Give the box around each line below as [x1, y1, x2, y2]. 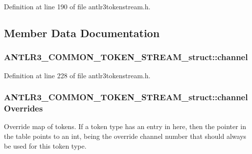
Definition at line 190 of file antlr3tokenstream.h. [4, 1, 151, 11]
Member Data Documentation [4, 25, 160, 40]
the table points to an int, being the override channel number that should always [4, 131, 247, 141]
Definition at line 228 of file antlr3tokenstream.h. [4, 70, 151, 80]
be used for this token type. [4, 140, 87, 151]
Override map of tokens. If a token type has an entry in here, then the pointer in [4, 121, 247, 132]
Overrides [4, 102, 43, 114]
